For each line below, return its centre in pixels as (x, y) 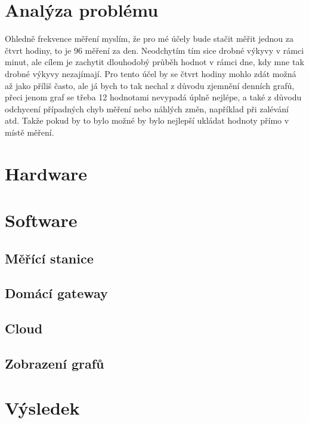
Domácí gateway (56, 293)
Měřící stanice (49, 258)
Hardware (46, 173)
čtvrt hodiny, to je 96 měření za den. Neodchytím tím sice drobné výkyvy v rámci (154, 50)
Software (41, 220)
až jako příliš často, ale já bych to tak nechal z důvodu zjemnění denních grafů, (150, 85)
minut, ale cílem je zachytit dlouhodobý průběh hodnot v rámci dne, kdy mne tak (154, 62)
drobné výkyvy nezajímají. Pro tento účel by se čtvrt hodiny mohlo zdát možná (151, 73)
